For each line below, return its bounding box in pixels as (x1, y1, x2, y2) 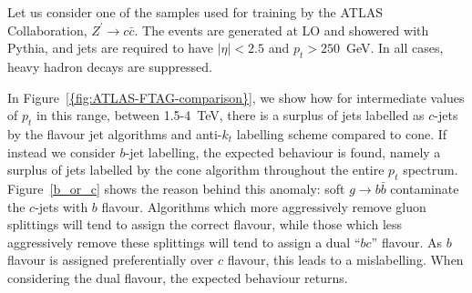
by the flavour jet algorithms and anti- (7, 124, 222, 143)
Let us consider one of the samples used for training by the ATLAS (7, 3, 383, 21)
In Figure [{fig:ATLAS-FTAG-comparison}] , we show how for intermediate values (7, 87, 465, 106)
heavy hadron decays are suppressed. (7, 56, 212, 76)
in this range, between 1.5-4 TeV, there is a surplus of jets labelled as (36, 106, 425, 125)
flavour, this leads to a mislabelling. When (227, 250, 464, 269)
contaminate (390, 178, 459, 197)
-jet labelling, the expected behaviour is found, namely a (125, 142, 441, 161)
